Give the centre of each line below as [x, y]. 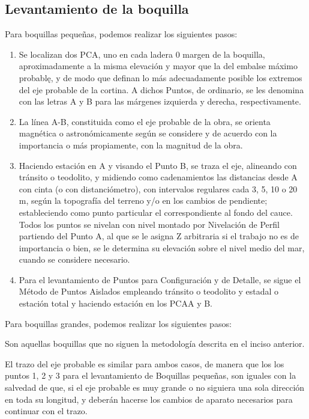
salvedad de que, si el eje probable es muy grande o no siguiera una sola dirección [155, 387]
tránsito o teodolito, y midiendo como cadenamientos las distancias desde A [158, 177]
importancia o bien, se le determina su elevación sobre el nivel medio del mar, [162, 247]
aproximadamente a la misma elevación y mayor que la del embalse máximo [158, 66]
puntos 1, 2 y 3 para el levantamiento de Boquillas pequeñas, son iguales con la [151, 375]
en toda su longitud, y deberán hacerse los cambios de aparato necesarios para [149, 399]
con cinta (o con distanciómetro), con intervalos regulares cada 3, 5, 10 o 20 [158, 188]
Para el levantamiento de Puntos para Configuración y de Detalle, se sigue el [160, 279]
